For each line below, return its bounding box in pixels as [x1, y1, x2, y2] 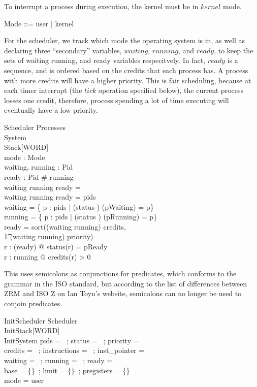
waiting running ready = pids [4, 191, 96, 202]
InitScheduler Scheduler [4, 315, 78, 326]
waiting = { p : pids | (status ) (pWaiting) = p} [4, 201, 154, 212]
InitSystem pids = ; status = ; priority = [4, 335, 139, 345]
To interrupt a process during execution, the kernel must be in [4, 1, 199, 11]
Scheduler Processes [4, 121, 66, 132]
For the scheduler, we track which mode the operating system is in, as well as [4, 35, 245, 46]
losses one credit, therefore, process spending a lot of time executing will [4, 94, 229, 105]
